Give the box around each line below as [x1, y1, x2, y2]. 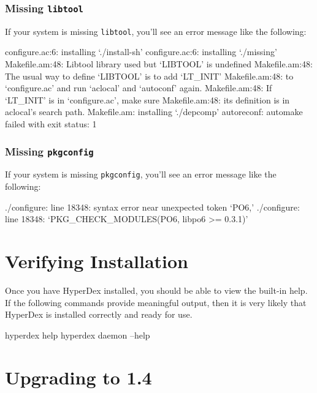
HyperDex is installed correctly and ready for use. [5, 308, 193, 321]
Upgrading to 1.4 [5, 364, 152, 389]
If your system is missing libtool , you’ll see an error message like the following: [5, 24, 307, 37]
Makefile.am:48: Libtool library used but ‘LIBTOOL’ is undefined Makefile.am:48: [5, 58, 313, 70]
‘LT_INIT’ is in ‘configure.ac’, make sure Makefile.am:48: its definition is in [5, 93, 290, 106]
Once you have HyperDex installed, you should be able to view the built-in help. [5, 283, 308, 296]
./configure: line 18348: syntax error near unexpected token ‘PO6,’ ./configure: [5, 200, 300, 213]
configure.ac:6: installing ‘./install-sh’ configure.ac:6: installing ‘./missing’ [5, 45, 277, 58]
